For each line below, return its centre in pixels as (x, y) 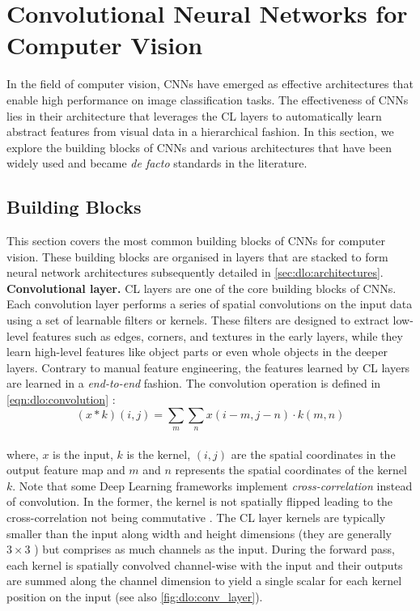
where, (23, 454)
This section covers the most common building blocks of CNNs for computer (196, 241)
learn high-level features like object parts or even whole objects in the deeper (197, 352)
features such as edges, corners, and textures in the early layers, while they (217, 335)
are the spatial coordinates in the (313, 454)
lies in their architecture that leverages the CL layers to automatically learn (194, 115)
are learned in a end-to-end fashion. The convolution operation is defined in (194, 383)
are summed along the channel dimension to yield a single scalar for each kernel (204, 581)
